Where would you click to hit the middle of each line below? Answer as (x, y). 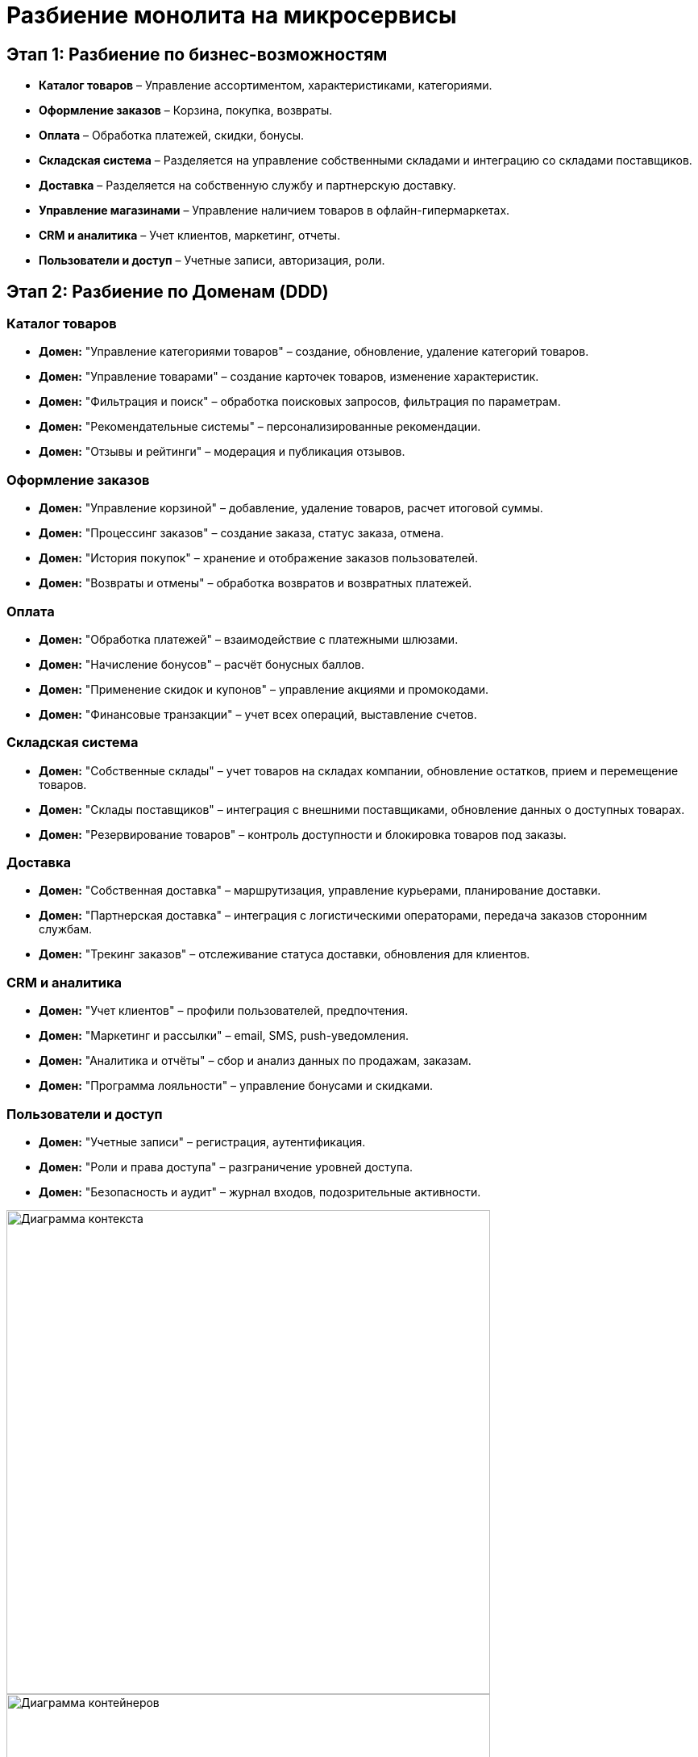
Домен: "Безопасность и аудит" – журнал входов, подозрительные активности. (260, 1192)
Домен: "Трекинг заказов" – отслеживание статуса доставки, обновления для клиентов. (285, 954)
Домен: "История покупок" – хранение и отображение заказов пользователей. (258, 558)
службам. (66, 929)
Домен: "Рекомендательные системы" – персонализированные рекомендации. (260, 427)
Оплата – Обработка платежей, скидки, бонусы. (172, 136)
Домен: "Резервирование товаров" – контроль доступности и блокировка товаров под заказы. (303, 834)
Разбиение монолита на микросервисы (232, 15)
